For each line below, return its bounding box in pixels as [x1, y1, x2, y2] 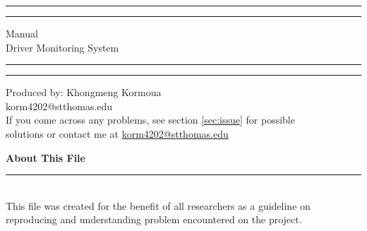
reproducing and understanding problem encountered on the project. [6, 212, 302, 227]
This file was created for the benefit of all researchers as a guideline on [6, 198, 311, 213]
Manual [6, 26, 38, 40]
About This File [6, 150, 85, 165]
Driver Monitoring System [6, 40, 119, 54]
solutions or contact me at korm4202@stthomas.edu [6, 126, 229, 141]
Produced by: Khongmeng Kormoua [6, 85, 162, 100]
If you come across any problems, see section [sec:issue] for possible [6, 112, 295, 127]
